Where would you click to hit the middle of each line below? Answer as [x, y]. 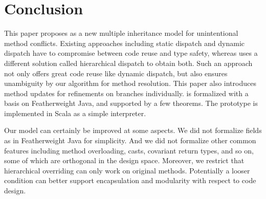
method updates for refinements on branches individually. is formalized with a [126, 93]
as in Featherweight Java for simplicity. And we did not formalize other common [130, 140]
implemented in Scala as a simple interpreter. [75, 113]
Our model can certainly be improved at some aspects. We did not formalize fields [133, 130]
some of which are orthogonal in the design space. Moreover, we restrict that [124, 160]
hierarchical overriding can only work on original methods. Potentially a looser [127, 170]
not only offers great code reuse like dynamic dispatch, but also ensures [116, 73]
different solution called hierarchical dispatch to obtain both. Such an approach [128, 63]
